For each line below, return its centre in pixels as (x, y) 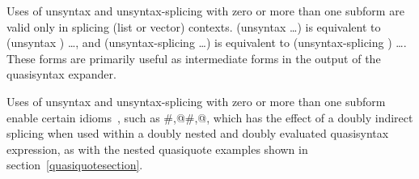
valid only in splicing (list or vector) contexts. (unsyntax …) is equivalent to (194, 26)
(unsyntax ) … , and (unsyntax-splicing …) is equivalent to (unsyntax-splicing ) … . (207, 43)
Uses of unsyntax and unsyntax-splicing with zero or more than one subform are (205, 11)
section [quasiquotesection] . (75, 165)
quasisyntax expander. (61, 74)
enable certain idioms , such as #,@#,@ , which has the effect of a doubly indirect (210, 117)
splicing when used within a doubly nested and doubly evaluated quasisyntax (198, 133)
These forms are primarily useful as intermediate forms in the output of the (194, 58)
